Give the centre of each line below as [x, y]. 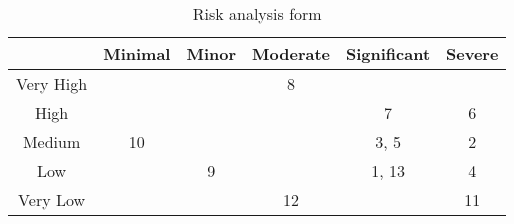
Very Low [52, 199]
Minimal [137, 53]
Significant [388, 53]
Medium [51, 141]
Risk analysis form [257, 13]
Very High [52, 83]
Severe [472, 53]
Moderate [291, 53]
